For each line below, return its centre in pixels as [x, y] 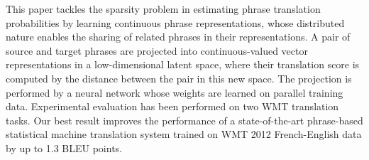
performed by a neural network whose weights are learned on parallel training [175, 92]
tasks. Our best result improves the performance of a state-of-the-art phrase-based [184, 120]
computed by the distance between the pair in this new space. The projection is [179, 78]
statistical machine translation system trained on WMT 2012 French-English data [184, 134]
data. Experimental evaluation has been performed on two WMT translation [172, 106]
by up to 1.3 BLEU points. [64, 148]
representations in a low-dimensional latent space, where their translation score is [183, 64]
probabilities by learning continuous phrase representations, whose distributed [175, 22]
